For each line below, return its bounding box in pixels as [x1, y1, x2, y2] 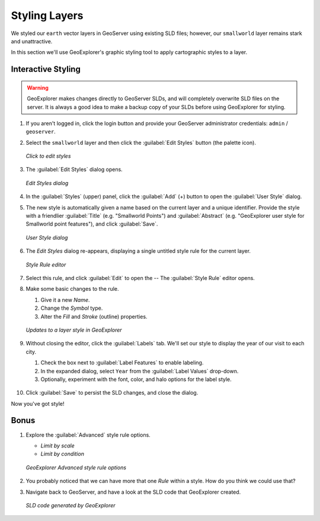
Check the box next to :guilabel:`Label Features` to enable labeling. [40, 359, 204, 366]
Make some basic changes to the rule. [25, 285, 119, 293]
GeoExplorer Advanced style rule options [25, 463, 127, 471]
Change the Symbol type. [40, 304, 103, 312]
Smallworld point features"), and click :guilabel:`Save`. [25, 220, 158, 228]
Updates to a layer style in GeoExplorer [25, 326, 122, 333]
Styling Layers [11, 9, 84, 22]
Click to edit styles [25, 153, 71, 160]
